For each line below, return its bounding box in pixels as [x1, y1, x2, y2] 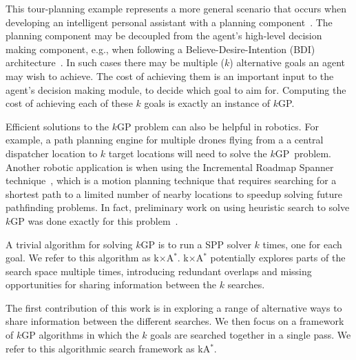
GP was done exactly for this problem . [10, 213, 178, 228]
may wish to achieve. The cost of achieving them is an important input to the [6, 68, 334, 83]
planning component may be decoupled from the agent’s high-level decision [6, 28, 322, 43]
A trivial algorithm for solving [6, 237, 133, 251]
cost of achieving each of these [6, 96, 133, 110]
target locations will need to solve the [108, 146, 267, 160]
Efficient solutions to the [6, 119, 109, 133]
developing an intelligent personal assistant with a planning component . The [6, 14, 333, 29]
